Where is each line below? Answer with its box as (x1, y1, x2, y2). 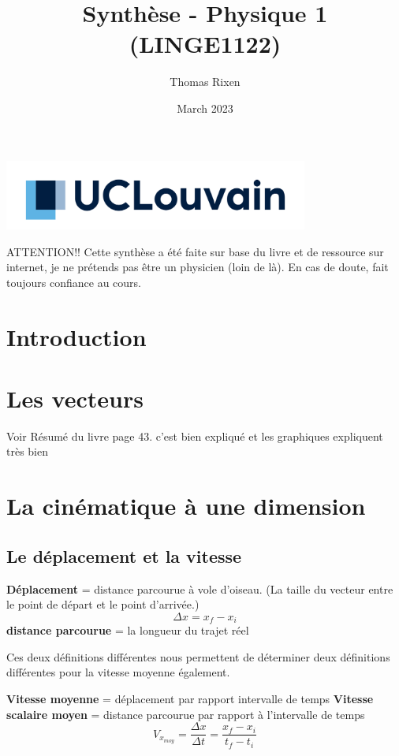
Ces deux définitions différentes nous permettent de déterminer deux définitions (6, 648, 390, 665)
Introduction (6, 320, 147, 352)
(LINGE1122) (129, 28, 282, 60)
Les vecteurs (6, 382, 144, 414)
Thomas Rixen (170, 73, 241, 90)
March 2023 (177, 99, 233, 116)
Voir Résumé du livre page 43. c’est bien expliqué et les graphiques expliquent (6, 427, 383, 444)
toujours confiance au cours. (6, 274, 141, 290)
